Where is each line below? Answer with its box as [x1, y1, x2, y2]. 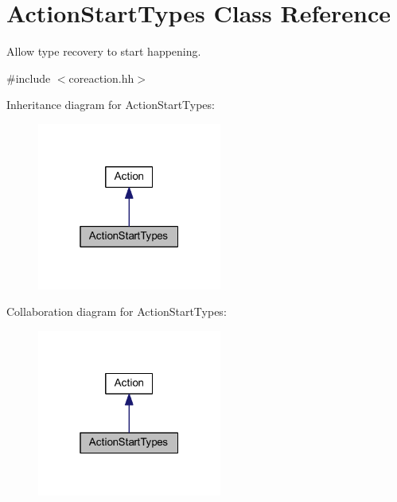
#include [6, 69, 51, 86]
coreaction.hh [68, 69, 134, 86]
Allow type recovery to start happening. [6, 43, 201, 60]
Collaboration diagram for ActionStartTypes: [6, 303, 227, 320]
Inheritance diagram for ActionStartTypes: [6, 96, 215, 113]
